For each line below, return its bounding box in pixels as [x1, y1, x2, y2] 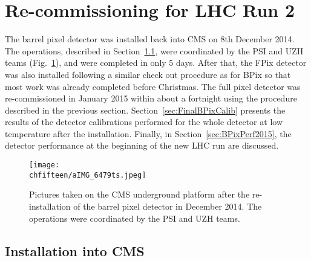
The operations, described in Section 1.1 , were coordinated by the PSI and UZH [5, 44, 304, 57]
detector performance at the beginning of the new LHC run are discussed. [5, 139, 279, 152]
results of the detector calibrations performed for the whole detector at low [5, 115, 283, 128]
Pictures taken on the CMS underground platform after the [29, 188, 250, 201]
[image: [29, 161, 60, 170]
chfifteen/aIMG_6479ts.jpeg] [29, 170, 146, 179]
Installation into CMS [5, 241, 145, 260]
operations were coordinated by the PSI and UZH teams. [29, 211, 240, 224]
